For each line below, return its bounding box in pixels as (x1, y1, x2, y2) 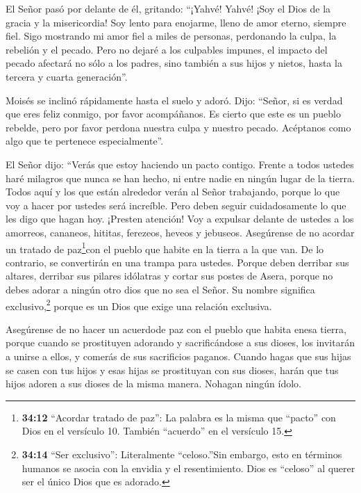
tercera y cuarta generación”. (6, 69, 128, 83)
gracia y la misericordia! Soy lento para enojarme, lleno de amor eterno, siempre (6, 15, 346, 29)
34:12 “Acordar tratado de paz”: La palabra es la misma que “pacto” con (22, 410, 336, 424)
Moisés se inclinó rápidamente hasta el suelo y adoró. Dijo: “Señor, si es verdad (6, 92, 343, 107)
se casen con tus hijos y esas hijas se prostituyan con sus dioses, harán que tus (6, 362, 339, 377)
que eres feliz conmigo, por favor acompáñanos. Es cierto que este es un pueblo (6, 106, 341, 121)
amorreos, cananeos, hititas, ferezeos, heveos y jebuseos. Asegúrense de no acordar (6, 225, 355, 239)
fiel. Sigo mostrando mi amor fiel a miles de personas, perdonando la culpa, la (6, 29, 337, 43)
